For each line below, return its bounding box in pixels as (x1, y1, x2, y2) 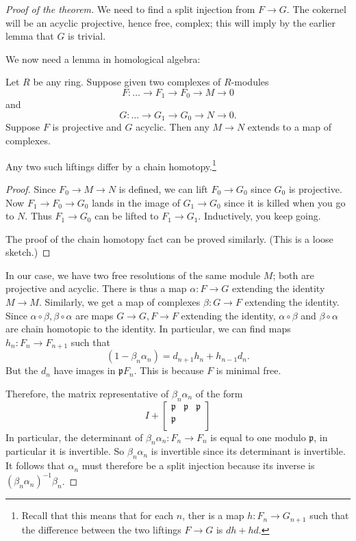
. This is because (133, 363, 204, 378)
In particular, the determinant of (5, 430, 143, 444)
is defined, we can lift (118, 181, 208, 196)
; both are (272, 267, 314, 282)
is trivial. (68, 29, 106, 43)
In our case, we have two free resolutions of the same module (5, 267, 261, 282)
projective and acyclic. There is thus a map (5, 281, 187, 295)
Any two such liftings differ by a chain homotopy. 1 (5, 157, 216, 173)
